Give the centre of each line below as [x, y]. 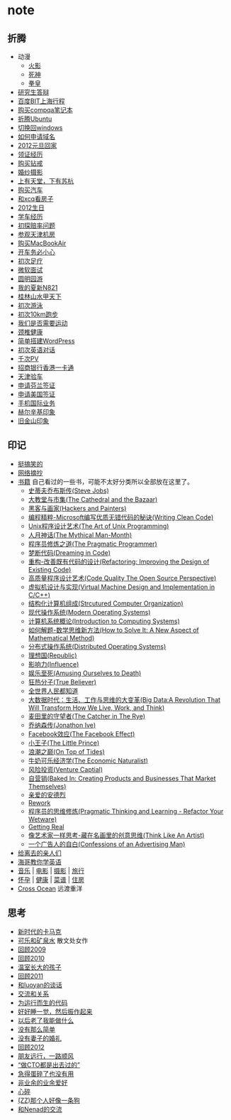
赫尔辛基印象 [36, 412]
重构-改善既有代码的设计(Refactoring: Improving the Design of [119, 561]
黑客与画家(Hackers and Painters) [77, 508]
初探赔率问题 [36, 225]
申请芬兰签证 [36, 385]
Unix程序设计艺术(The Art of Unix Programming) [98, 526]
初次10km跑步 [38, 314]
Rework [39, 802]
